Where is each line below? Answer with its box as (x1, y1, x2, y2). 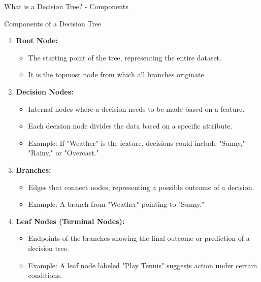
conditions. (28, 270, 62, 280)
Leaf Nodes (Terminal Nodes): (16, 215, 125, 226)
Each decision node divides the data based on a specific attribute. (28, 120, 233, 131)
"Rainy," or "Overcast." (28, 147, 99, 158)
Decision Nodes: (16, 86, 74, 97)
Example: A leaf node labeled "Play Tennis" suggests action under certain (28, 260, 257, 270)
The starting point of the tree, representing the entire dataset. (28, 52, 221, 62)
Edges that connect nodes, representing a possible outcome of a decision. (28, 181, 254, 192)
